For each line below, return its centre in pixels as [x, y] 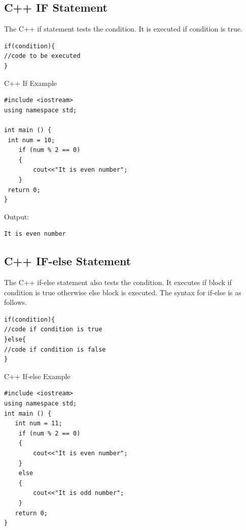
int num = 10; [31, 140]
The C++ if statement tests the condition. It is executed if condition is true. [123, 29]
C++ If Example [31, 83]
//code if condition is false [55, 349]
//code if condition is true [53, 330]
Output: [17, 216]
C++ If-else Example [37, 376]
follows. [16, 302]
